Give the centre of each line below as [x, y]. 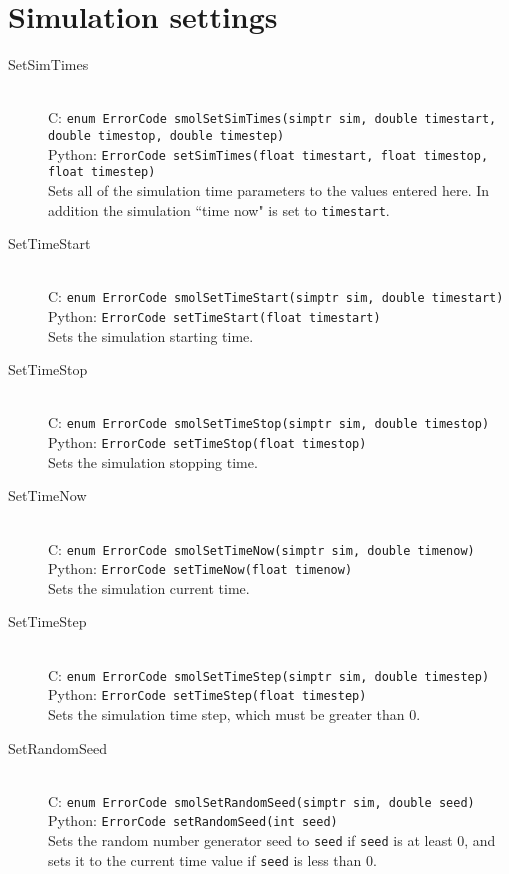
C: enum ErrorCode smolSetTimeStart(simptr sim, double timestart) [276, 296]
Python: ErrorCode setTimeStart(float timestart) [214, 316]
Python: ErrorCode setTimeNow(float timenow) [200, 568]
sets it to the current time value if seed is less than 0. [212, 859]
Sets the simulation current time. [149, 587]
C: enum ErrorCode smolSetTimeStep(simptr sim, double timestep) [269, 674]
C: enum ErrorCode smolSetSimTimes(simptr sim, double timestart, [272, 117]
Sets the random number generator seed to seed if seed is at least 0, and [272, 840]
